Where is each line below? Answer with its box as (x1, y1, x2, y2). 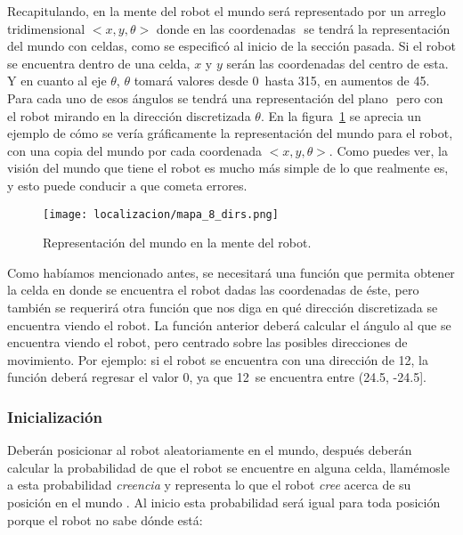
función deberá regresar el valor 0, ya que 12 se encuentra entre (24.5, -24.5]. (7, 368, 426, 386)
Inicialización (7, 405, 102, 427)
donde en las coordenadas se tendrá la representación (156, 19, 451, 37)
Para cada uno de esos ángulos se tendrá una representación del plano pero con (7, 88, 443, 107)
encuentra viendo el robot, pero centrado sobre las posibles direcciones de (7, 333, 408, 352)
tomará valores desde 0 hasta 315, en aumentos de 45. (134, 71, 430, 90)
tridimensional (7, 19, 85, 37)
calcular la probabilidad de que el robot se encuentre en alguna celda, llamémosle (7, 458, 450, 476)
